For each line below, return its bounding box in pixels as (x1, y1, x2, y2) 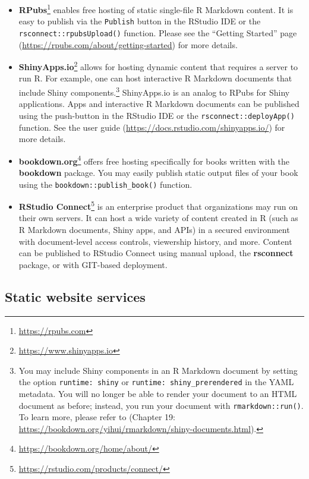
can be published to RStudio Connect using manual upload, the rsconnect (18, 247, 294, 259)
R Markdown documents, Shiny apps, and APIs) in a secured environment (18, 223, 290, 236)
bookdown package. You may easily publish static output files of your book (18, 166, 298, 178)
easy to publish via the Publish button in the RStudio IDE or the (18, 15, 261, 27)
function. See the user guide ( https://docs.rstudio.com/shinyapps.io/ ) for (18, 121, 285, 133)
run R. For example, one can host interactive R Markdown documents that (18, 72, 292, 84)
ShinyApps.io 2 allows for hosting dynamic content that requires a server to (18, 59, 298, 73)
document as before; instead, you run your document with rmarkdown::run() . (18, 399, 304, 411)
